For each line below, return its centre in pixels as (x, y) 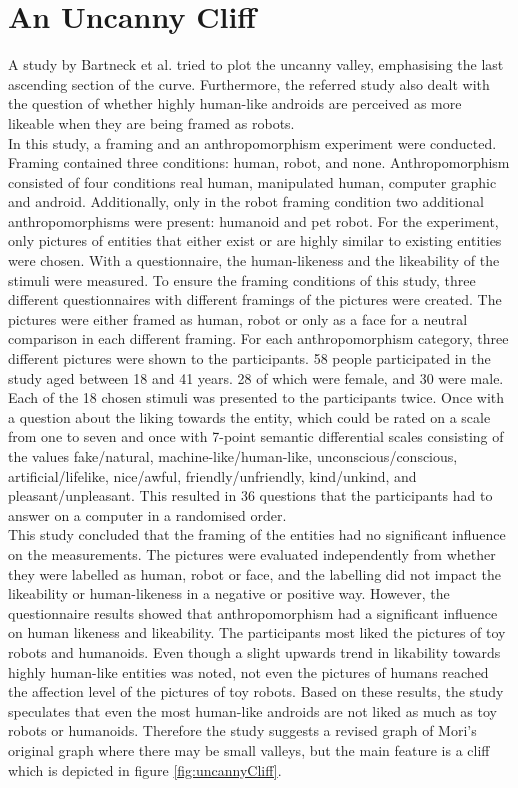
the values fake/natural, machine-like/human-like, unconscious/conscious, (233, 456)
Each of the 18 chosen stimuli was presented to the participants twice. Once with (256, 397)
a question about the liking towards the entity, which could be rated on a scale (249, 416)
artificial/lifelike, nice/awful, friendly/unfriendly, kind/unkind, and (212, 475)
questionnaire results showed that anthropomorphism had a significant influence (253, 612)
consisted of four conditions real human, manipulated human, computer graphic (252, 181)
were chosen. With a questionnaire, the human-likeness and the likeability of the (254, 260)
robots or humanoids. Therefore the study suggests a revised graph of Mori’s (242, 730)
